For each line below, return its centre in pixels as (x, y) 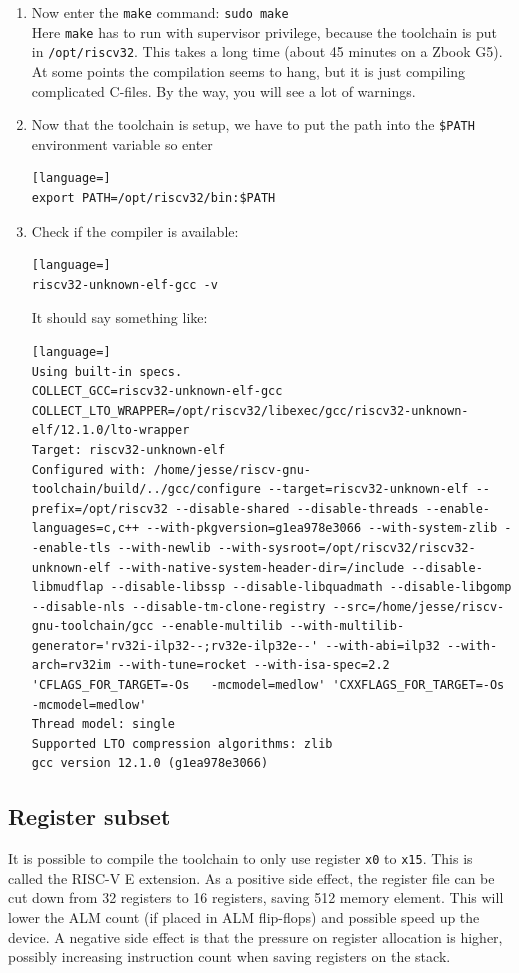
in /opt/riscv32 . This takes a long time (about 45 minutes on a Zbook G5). (267, 51)
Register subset (89, 816)
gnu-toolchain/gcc (92, 626)
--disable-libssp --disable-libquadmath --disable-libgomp (311, 587)
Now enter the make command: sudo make (160, 12)
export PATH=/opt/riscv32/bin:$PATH (153, 198)
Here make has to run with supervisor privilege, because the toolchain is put (264, 31)
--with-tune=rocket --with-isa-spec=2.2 (253, 665)
